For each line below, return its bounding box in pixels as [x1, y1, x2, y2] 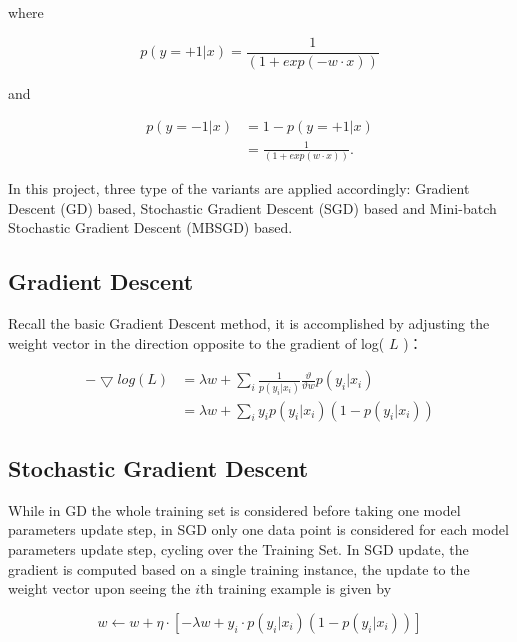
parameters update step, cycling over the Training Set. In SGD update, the [8, 539, 469, 560]
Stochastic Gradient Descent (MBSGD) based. [8, 217, 293, 238]
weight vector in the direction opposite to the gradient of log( [8, 332, 385, 353]
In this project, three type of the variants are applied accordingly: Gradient [8, 178, 470, 199]
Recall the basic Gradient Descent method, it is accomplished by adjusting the [8, 313, 490, 334]
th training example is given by [200, 578, 392, 599]
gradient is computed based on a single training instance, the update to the [8, 558, 470, 579]
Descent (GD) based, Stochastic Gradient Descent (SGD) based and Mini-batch [8, 197, 497, 218]
